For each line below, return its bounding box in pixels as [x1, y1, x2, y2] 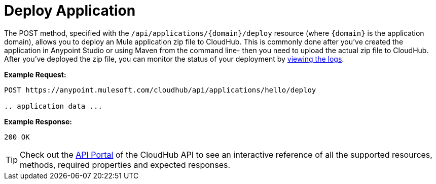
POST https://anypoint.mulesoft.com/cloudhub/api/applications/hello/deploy [4, 85, 316, 94]
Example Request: [4, 70, 66, 79]
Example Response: [4, 117, 72, 126]
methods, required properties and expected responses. [20, 159, 231, 170]
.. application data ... [4, 102, 102, 110]
